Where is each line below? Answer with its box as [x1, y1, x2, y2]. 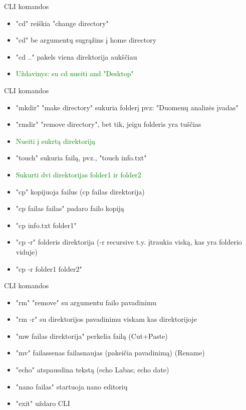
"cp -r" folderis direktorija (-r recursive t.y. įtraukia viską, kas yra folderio [16, 237, 242, 247]
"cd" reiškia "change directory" [16, 18, 109, 28]
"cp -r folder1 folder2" [16, 263, 82, 274]
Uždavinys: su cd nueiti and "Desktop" [16, 68, 134, 79]
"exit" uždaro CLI [16, 398, 70, 408]
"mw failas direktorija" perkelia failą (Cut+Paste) [16, 330, 168, 341]
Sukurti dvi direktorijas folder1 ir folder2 [16, 169, 141, 179]
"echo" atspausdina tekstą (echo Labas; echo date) [16, 364, 169, 375]
